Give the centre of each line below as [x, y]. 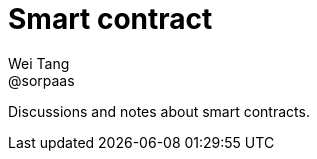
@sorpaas [41, 80]
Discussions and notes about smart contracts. [159, 111]
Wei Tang [39, 63]
